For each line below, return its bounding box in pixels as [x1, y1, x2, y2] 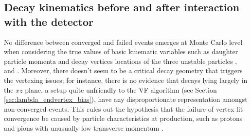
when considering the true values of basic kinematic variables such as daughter [4, 46, 238, 57]
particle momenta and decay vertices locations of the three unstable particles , [4, 56, 237, 66]
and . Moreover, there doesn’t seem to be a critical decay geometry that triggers [4, 65, 243, 76]
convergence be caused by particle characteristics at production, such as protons [4, 113, 243, 123]
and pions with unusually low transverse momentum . [4, 122, 163, 133]
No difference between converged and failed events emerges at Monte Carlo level [4, 37, 243, 47]
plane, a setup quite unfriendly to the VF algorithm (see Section [25, 84, 217, 95]
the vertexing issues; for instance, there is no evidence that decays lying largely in [4, 75, 248, 85]
